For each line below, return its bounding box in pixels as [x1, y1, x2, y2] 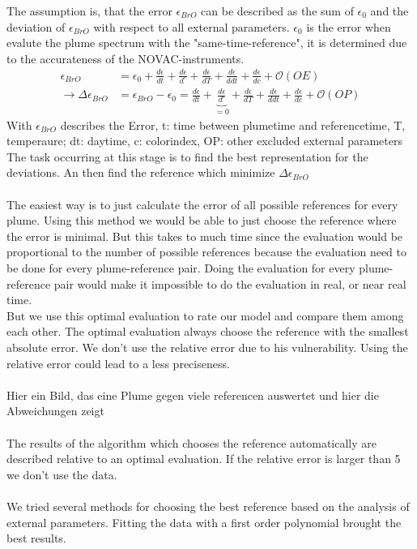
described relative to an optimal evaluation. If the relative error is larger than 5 [6, 450, 401, 467]
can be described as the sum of [201, 2, 354, 19]
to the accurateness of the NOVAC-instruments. [6, 49, 245, 66]
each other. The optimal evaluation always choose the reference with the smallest [6, 323, 409, 340]
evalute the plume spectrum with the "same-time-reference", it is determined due [6, 34, 407, 51]
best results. [6, 530, 66, 547]
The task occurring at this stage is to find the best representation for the [6, 148, 368, 165]
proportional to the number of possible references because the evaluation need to [6, 243, 407, 260]
